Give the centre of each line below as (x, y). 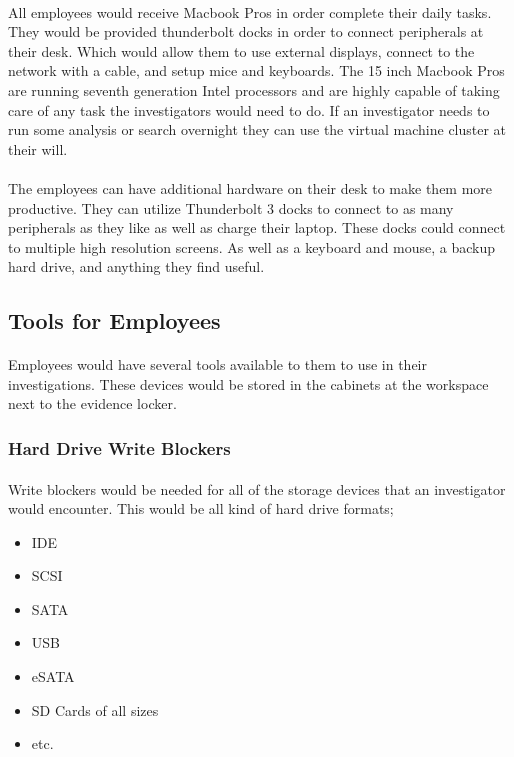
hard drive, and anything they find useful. (136, 266)
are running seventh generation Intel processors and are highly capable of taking (254, 89)
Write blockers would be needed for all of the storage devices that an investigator (257, 488)
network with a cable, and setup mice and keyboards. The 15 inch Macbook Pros (256, 70)
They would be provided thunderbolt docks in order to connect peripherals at (246, 31)
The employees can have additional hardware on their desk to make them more (250, 187)
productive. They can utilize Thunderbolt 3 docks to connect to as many (231, 207)
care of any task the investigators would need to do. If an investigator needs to (249, 109)
